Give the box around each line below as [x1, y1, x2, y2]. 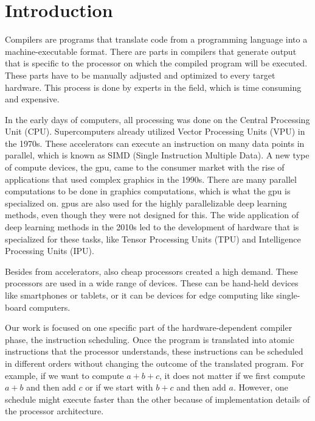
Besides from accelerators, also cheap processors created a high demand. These [5, 264, 298, 277]
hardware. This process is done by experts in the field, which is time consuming [5, 80, 302, 93]
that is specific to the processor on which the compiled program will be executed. [5, 57, 308, 69]
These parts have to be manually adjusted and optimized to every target [5, 68, 275, 81]
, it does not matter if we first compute [159, 369, 305, 381]
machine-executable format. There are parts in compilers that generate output [5, 44, 297, 57]
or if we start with [85, 381, 153, 394]
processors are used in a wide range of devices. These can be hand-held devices [5, 277, 299, 289]
